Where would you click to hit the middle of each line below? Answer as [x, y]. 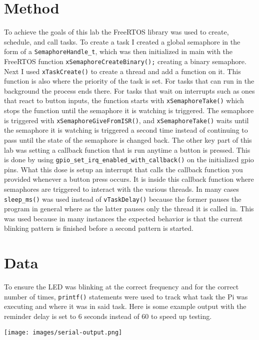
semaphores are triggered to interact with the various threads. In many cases [122, 189]
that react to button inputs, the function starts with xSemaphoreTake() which [124, 100]
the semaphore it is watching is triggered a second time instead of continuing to [126, 130]
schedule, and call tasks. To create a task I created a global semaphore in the [122, 41]
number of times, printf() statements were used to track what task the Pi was [126, 296]
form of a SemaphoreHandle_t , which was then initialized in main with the [118, 51]
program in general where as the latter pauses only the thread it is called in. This [129, 209]
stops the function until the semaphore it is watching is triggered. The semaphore [129, 110]
